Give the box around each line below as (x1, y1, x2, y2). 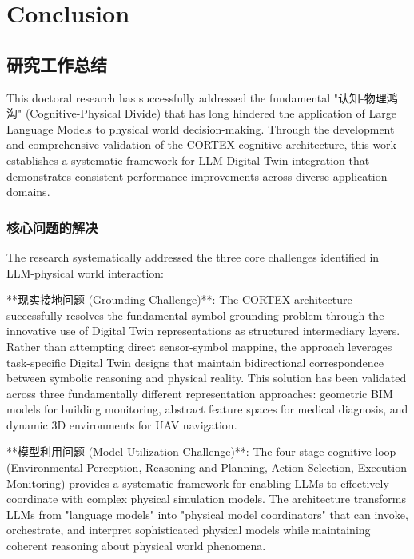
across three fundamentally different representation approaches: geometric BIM (6, 385, 393, 401)
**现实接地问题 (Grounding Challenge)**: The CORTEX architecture (6, 291, 352, 308)
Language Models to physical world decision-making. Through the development (6, 120, 395, 137)
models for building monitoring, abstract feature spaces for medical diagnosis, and (6, 401, 408, 417)
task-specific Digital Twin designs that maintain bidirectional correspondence (6, 353, 384, 370)
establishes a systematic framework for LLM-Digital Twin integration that (6, 151, 370, 168)
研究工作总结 (6, 51, 107, 76)
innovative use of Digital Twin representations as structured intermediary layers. (6, 322, 400, 339)
